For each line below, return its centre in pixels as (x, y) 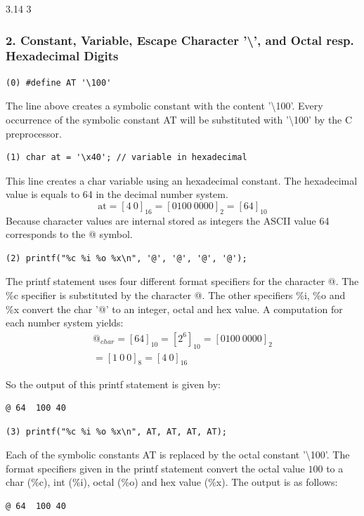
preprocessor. (34, 133)
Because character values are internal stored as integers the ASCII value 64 (168, 220)
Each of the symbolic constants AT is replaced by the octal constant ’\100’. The (178, 455)
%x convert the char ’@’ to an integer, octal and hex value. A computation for (174, 309)
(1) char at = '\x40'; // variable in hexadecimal (126, 158)
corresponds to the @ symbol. (69, 234)
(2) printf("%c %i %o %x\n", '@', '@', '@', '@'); (126, 258)
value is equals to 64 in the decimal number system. (117, 194)
